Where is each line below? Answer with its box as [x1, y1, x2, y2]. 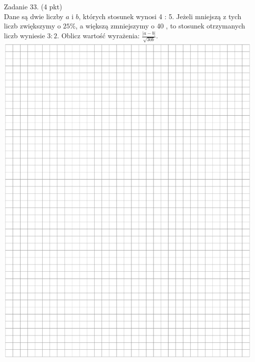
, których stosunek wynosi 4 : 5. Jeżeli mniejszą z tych [78, 11, 241, 21]
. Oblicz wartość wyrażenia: [57, 30, 140, 41]
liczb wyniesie [4, 30, 45, 41]
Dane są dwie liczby [4, 11, 64, 21]
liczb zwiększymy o [4, 21, 61, 31]
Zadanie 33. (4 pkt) [4, 1, 62, 11]
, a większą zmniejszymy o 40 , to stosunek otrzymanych [76, 21, 245, 31]
